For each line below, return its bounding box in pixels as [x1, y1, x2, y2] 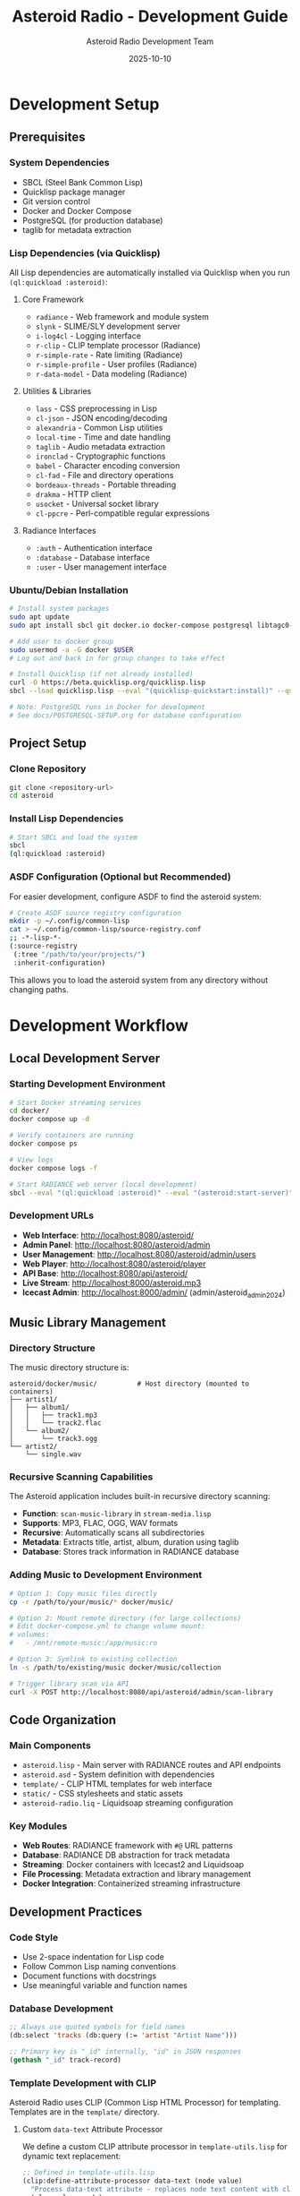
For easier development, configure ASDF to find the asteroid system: [9, 891, 262, 902]
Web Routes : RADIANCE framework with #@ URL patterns [21, 1840, 234, 1851]
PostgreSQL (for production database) [21, 215, 163, 226]
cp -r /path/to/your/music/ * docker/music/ [9, 1597, 174, 1607]
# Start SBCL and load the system [9, 833, 138, 842]
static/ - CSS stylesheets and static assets [21, 1789, 183, 1799]
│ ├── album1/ [9, 1403, 70, 1412]
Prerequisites [9, 130, 86, 145]
